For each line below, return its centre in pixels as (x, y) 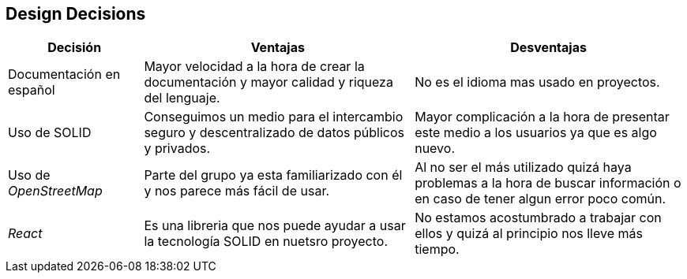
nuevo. (435, 149)
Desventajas (548, 48)
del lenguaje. (182, 98)
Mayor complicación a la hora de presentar (542, 117)
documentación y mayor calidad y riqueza (268, 82)
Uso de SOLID (50, 133)
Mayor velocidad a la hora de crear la (254, 67)
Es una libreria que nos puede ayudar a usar (275, 226)
